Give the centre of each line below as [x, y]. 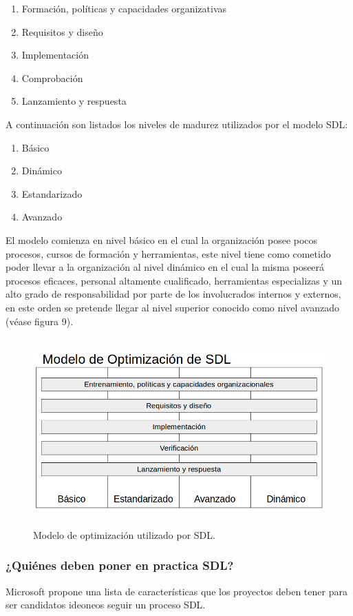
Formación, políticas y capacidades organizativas [124, 8]
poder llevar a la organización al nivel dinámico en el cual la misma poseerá [165, 267]
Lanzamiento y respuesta [74, 101]
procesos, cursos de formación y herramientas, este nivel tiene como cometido [168, 253]
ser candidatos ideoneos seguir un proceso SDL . [106, 605]
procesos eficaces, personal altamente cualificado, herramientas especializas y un [174, 280]
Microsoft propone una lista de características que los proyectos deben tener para [176, 591]
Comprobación [52, 78]
